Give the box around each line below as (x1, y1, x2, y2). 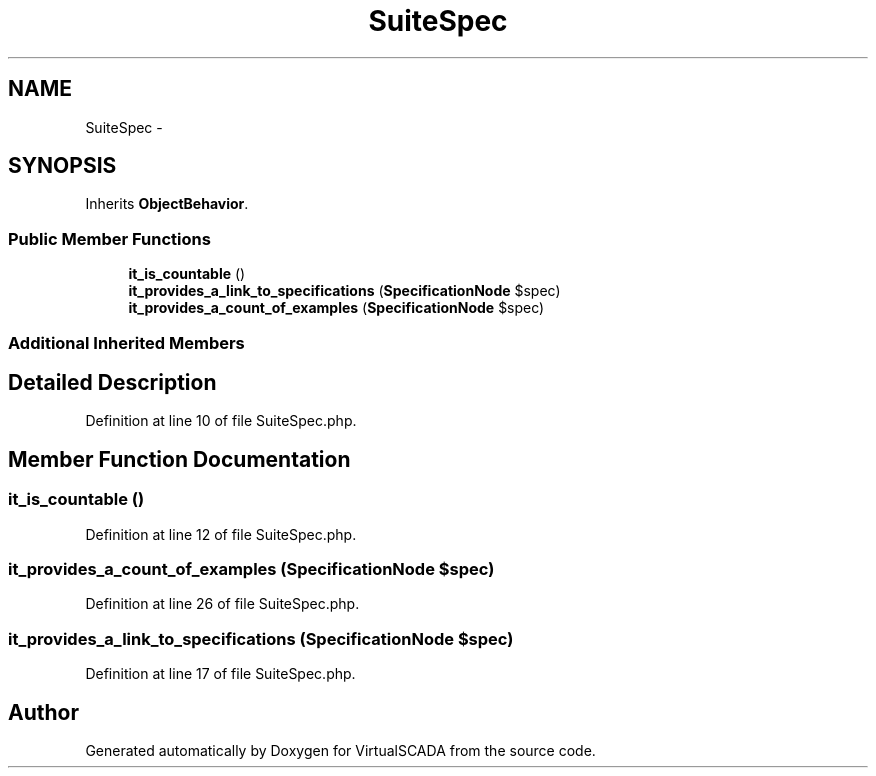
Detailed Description (8, 369, 217, 395)
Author (8, 699, 79, 725)
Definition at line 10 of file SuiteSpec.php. (85, 412, 357, 430)
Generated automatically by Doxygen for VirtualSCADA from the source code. (85, 741, 596, 759)
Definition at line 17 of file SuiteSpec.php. (85, 665, 356, 683)
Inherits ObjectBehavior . (85, 195, 249, 213)
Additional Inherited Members (8, 332, 245, 353)
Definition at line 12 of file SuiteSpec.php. (85, 525, 357, 543)
